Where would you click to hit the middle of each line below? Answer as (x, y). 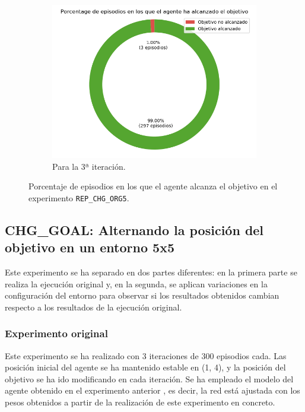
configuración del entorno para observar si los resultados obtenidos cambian (142, 295)
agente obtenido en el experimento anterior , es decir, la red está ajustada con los (152, 390)
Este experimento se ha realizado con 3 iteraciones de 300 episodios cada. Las (146, 355)
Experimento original (56, 333)
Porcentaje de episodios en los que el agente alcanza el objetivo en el (153, 186)
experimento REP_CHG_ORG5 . (79, 197)
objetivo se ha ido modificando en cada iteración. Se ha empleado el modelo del (149, 378)
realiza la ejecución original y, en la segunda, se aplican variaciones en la (136, 283)
